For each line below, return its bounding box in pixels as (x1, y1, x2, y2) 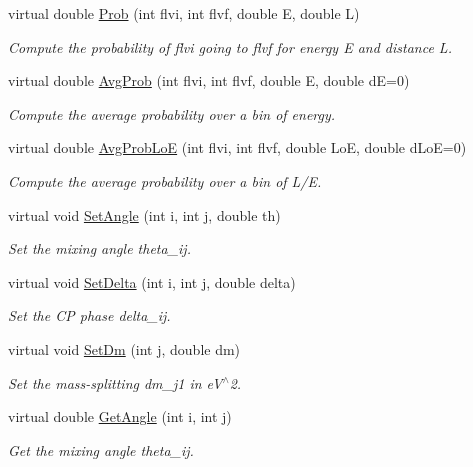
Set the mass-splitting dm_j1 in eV (8, 372, 223, 393)
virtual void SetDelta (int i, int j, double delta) (8, 271, 296, 292)
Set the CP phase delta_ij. (8, 305, 171, 326)
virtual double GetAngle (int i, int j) (8, 406, 232, 427)
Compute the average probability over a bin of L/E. (8, 170, 322, 191)
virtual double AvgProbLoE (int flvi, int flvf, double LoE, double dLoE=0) (8, 137, 467, 158)
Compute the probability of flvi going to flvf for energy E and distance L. (8, 36, 452, 57)
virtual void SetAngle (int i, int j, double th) (8, 204, 281, 225)
